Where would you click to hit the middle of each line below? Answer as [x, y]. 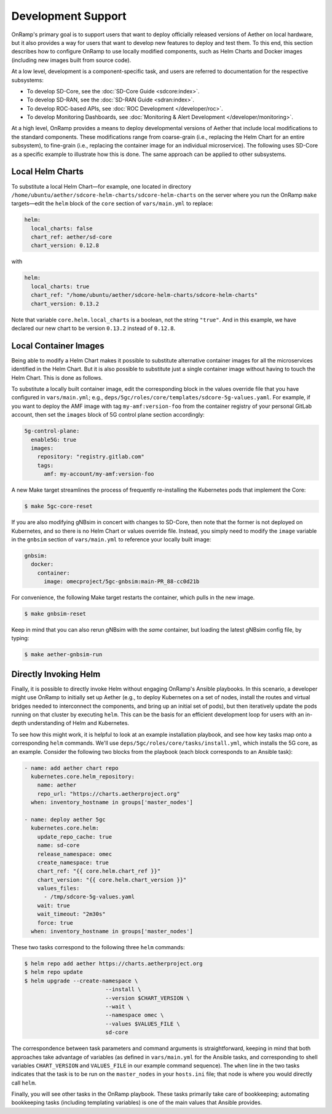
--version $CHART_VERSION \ [148, 998]
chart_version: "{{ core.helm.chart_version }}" [112, 880]
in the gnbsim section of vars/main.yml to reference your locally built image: [111, 539]
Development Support [69, 16]
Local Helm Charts [48, 172]
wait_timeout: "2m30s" [71, 914]
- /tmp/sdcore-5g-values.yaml [89, 897]
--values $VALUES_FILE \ [143, 1024]
